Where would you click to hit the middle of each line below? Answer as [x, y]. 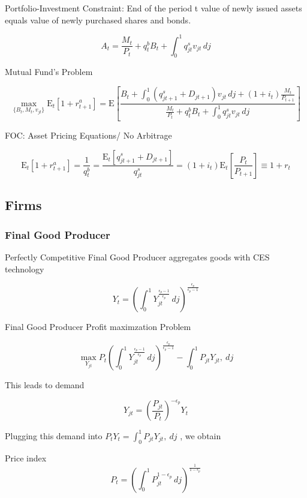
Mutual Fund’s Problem [49, 72]
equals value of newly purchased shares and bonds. [98, 19]
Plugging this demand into [54, 435]
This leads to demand [45, 385]
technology [25, 268]
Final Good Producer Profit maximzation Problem [98, 327]
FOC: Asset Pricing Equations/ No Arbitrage [88, 135]
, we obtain [201, 435]
